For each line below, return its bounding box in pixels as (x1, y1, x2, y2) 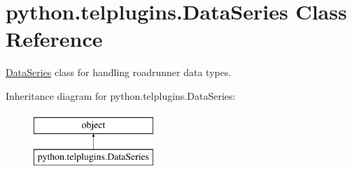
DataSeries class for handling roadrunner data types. (6, 65, 232, 80)
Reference (6, 24, 103, 53)
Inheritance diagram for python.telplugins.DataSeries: (6, 88, 236, 103)
